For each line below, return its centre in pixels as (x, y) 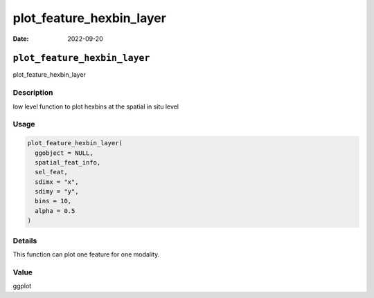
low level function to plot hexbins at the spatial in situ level (96, 106)
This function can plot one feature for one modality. (86, 254)
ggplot (22, 286)
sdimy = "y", (57, 192)
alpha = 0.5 (55, 211)
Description (33, 93)
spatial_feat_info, (68, 162)
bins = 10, (53, 201)
